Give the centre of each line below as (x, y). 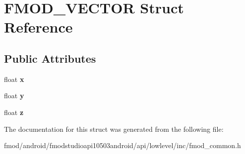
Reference (38, 27)
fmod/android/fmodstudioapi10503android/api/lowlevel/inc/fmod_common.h (122, 145)
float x (14, 79)
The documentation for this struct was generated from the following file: (114, 129)
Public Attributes (50, 58)
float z (14, 112)
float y (14, 96)
